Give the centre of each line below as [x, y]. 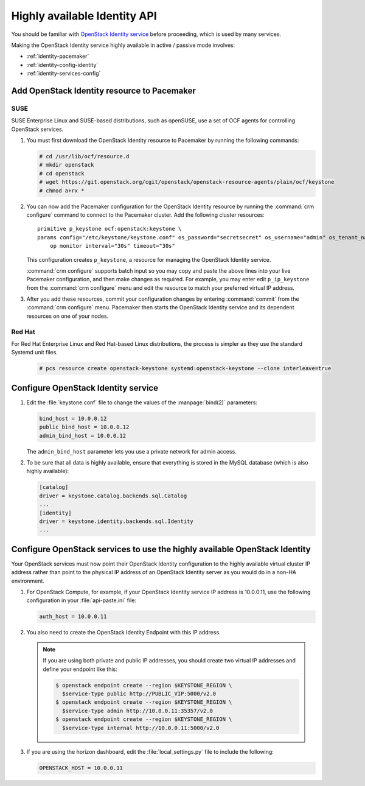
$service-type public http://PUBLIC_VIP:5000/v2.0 [139, 693]
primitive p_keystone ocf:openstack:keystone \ [109, 229]
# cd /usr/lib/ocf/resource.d [84, 156]
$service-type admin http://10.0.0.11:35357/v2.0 [137, 711]
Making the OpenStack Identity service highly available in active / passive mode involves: [123, 45]
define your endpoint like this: [80, 669]
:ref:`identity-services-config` [64, 74]
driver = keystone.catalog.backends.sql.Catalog [113, 496]
